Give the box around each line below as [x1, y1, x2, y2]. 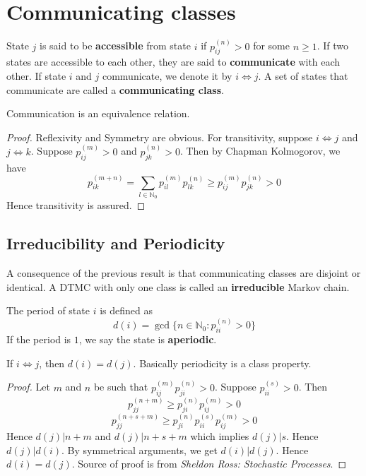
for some [253, 38, 290, 53]
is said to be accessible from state [40, 38, 191, 53]
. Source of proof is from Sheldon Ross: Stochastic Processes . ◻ [71, 456, 347, 471]
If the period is [6, 332, 71, 347]
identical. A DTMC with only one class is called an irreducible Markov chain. [6, 279, 350, 294]
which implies [190, 429, 249, 444]
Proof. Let [6, 379, 50, 394]
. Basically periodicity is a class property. [133, 355, 312, 370]
